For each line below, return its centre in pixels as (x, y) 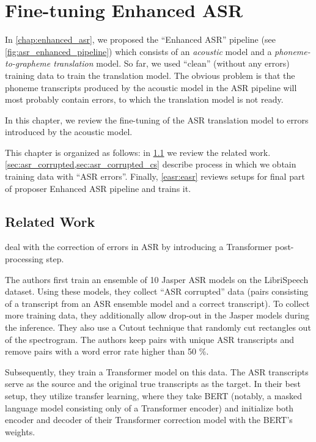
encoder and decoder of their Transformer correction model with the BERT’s (149, 420)
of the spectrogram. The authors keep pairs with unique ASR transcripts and (149, 339)
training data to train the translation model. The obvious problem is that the (150, 75)
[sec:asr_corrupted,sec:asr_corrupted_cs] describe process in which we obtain (151, 164)
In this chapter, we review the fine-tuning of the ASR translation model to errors (157, 120)
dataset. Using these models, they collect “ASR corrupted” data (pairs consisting (157, 291)
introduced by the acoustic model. (69, 132)
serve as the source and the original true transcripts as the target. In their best (153, 384)
